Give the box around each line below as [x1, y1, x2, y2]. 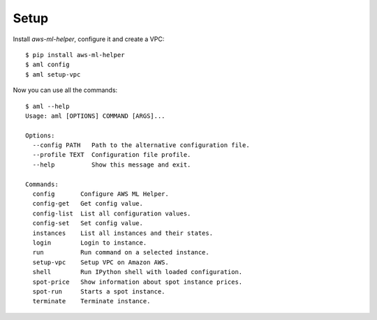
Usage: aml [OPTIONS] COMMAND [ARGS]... [25, 112, 165, 120]
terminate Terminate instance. [32, 297, 151, 305]
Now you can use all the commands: [13, 86, 118, 94]
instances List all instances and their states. [32, 229, 213, 237]
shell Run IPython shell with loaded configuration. [32, 268, 243, 276]
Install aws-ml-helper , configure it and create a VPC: [13, 35, 165, 43]
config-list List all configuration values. [32, 209, 191, 218]
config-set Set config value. [32, 220, 143, 227]
